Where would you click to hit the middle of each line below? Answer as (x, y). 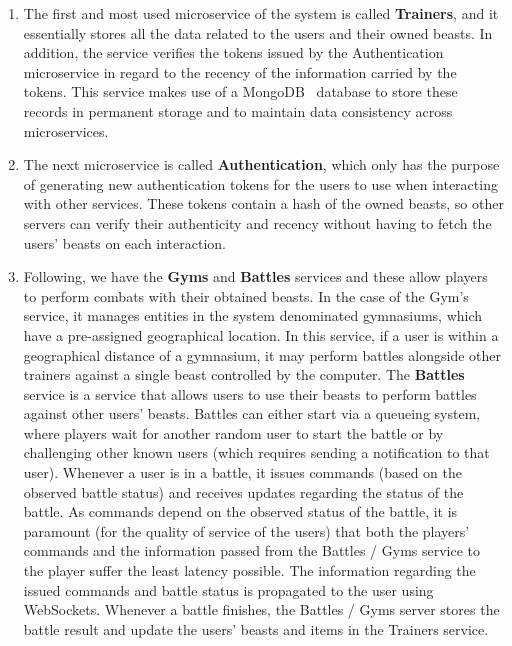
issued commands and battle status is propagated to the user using (228, 589)
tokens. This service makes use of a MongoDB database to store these (240, 91)
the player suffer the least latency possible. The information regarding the (249, 570)
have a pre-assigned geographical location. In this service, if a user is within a (261, 334)
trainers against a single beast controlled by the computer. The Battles (244, 374)
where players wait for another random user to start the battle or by (233, 432)
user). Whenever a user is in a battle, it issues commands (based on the (242, 472)
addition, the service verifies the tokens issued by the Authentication (233, 52)
